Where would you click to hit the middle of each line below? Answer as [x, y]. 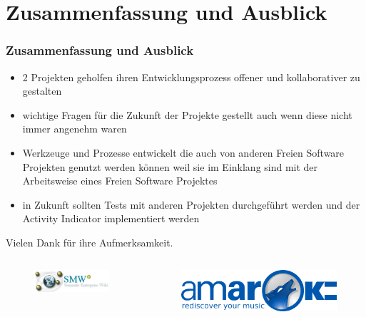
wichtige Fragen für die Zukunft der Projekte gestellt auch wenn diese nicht [187, 114]
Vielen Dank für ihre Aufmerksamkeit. [90, 242]
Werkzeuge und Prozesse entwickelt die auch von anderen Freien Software [183, 152]
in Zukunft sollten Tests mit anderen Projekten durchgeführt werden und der [191, 204]
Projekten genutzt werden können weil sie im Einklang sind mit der [170, 166]
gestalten [42, 91]
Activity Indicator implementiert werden [111, 218]
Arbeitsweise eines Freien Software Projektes [120, 181]
